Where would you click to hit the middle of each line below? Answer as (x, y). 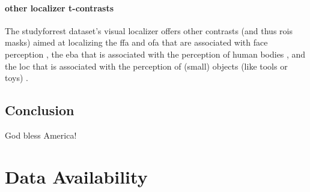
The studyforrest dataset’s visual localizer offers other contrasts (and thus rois (149, 30)
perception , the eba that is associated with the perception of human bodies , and (155, 54)
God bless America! (41, 135)
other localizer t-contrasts (59, 7)
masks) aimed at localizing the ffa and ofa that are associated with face (136, 42)
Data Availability (76, 176)
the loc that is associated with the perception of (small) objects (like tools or (146, 66)
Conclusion (40, 110)
